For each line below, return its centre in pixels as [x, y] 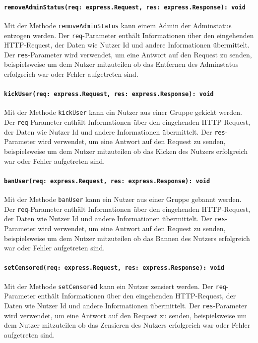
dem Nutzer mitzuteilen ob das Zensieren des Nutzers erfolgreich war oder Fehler [127, 325]
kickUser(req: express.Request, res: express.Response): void [109, 94]
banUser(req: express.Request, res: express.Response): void [107, 181]
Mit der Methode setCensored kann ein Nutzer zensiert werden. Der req [115, 286]
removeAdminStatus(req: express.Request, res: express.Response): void [125, 7]
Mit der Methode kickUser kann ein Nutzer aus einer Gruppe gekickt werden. [123, 112]
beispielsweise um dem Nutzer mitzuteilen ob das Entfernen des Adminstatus [121, 64]
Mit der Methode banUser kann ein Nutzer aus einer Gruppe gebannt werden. [123, 199]
